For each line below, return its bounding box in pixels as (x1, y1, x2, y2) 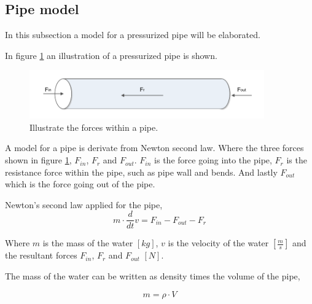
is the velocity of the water (168, 236, 269, 249)
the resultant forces (5, 249, 77, 262)
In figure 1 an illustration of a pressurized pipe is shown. (5, 49, 217, 61)
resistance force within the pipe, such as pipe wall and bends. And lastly (5, 165, 278, 178)
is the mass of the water (42, 236, 133, 249)
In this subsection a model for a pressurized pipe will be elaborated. (5, 28, 260, 41)
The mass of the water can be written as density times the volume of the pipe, (5, 270, 300, 283)
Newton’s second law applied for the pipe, (5, 198, 163, 211)
